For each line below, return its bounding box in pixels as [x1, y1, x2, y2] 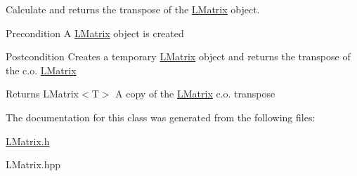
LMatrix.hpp [6, 157, 61, 172]
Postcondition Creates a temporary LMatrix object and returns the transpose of [6, 49, 351, 64]
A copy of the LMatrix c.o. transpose [115, 86, 275, 101]
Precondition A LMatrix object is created [6, 25, 184, 40]
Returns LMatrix [6, 86, 79, 101]
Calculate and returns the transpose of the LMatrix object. [6, 2, 260, 16]
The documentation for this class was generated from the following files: [6, 109, 316, 124]
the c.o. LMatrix [6, 62, 77, 77]
